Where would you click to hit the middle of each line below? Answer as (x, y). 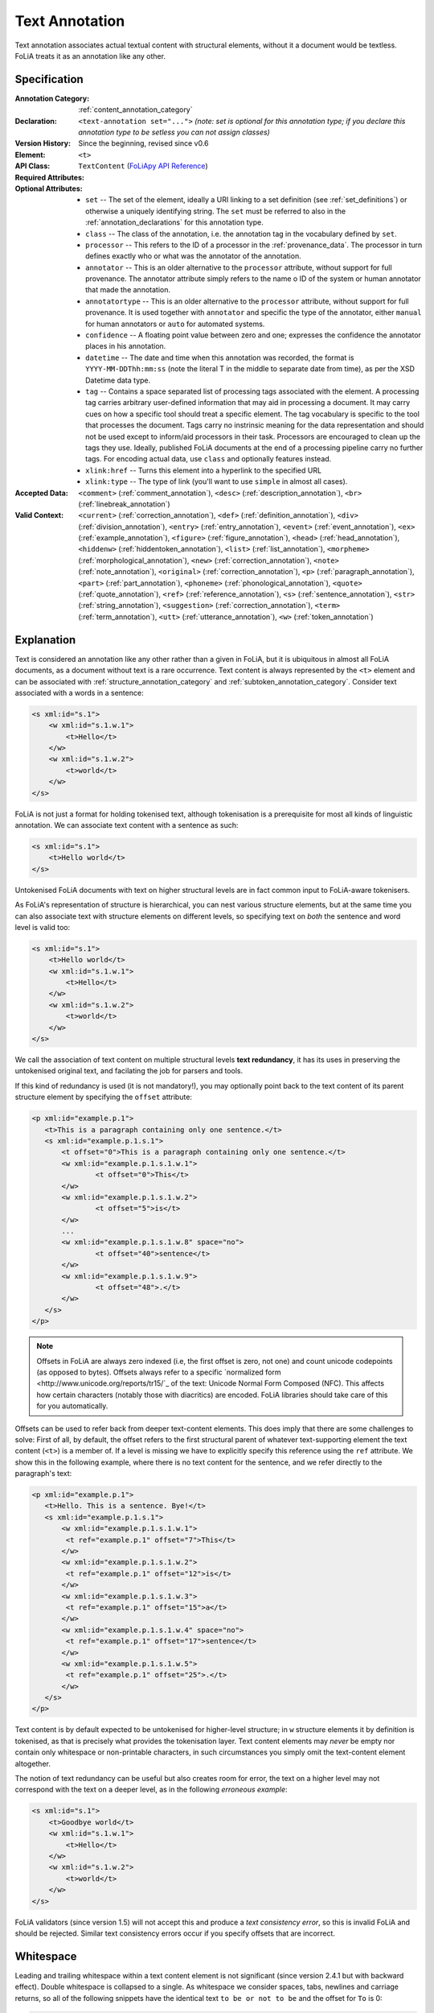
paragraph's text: (43, 1474)
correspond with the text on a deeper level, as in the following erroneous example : (151, 1790)
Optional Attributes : (49, 188)
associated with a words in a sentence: (79, 692)
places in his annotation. (126, 346)
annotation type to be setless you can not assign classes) (174, 132)
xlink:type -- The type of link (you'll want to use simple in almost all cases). (217, 482)
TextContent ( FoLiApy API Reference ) (143, 166)
